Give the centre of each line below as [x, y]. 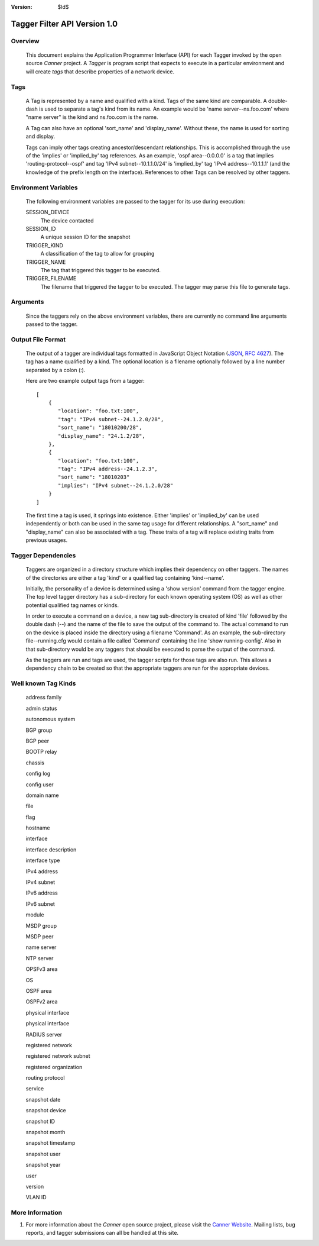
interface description [51, 850]
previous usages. [47, 540]
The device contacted [67, 220]
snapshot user [43, 1154]
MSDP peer [40, 936]
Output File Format [38, 339]
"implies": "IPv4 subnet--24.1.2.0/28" [116, 485]
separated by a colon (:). [56, 370]
